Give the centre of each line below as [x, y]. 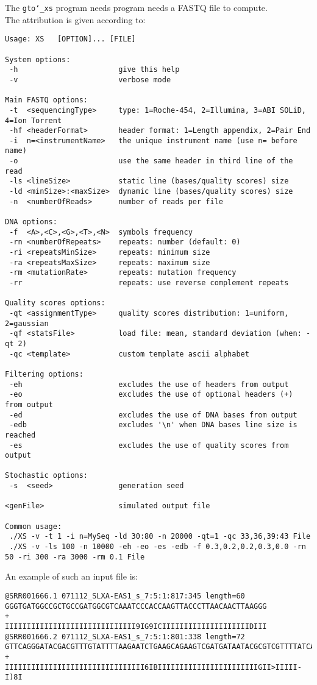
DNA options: [31, 222]
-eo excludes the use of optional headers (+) [151, 395]
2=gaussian [27, 323]
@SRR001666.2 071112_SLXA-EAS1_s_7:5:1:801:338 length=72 [125, 637]
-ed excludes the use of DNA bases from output [153, 415]
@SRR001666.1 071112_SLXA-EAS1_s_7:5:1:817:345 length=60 [125, 596]
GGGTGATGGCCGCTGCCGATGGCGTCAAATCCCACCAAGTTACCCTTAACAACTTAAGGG [136, 606]
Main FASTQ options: [47, 100]
